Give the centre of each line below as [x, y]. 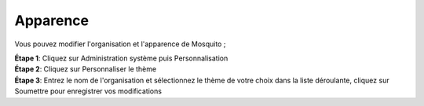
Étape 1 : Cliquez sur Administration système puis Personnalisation [121, 58]
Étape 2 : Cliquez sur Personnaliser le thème [86, 69]
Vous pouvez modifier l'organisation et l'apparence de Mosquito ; [120, 44]
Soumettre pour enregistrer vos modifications [88, 91]
